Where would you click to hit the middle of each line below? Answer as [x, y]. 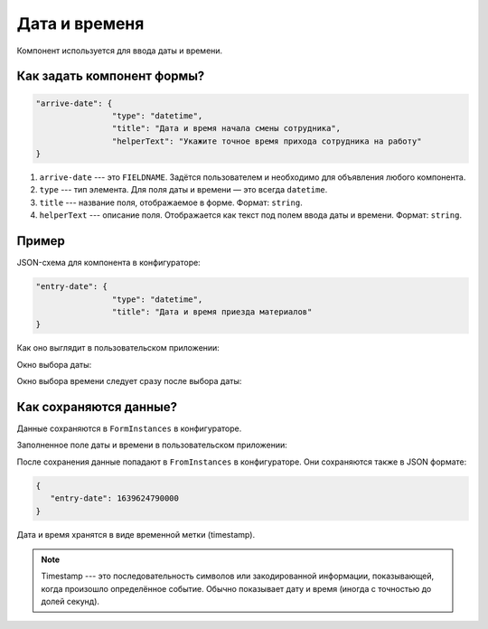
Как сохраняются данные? [97, 407]
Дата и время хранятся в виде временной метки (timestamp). [136, 534]
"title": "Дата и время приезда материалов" [212, 311]
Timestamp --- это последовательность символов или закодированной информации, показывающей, [238, 576]
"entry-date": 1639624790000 [115, 498]
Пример [41, 241]
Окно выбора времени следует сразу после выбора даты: [129, 381]
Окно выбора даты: [54, 364]
